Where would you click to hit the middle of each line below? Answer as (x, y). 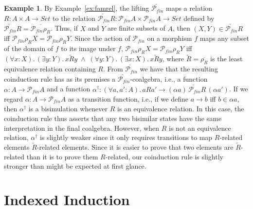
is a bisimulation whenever (68, 109)
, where (173, 59)
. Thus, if (64, 28)
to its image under (88, 48)
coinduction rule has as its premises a (60, 78)
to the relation (74, 18)
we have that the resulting (179, 69)
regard (13, 98)
